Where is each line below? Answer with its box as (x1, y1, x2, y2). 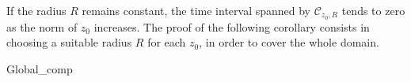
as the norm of (6, 18, 78, 35)
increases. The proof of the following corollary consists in (93, 18, 370, 35)
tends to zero (341, 2, 405, 18)
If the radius (6, 2, 67, 18)
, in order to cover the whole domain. (199, 34, 379, 50)
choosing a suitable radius (6, 34, 132, 50)
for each (147, 34, 186, 50)
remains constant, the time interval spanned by (82, 2, 311, 18)
